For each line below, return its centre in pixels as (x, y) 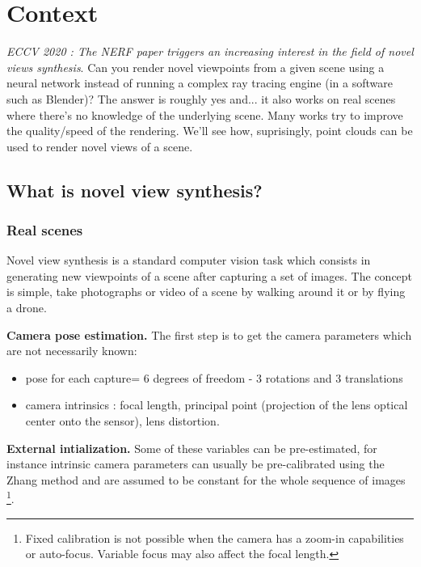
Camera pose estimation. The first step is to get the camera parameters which (209, 334)
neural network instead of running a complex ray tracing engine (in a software (200, 83)
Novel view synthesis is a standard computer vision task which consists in (189, 260)
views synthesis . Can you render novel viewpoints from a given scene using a (196, 67)
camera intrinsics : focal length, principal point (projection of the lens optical (217, 405)
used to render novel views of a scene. (100, 146)
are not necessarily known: (72, 351)
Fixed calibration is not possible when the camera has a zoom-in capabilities (215, 537)
